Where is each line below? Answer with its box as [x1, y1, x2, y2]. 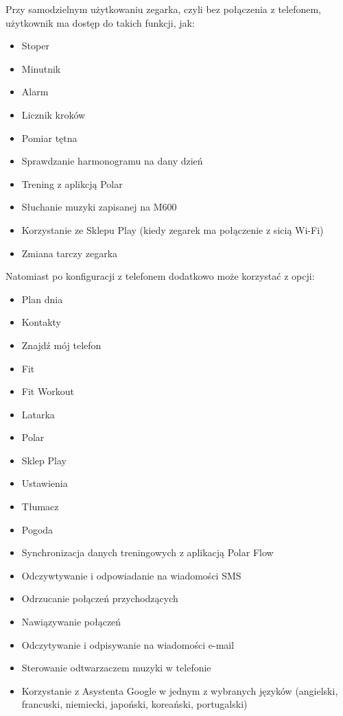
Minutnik [21, 61, 61, 75]
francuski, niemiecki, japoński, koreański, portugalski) [21, 697, 248, 711]
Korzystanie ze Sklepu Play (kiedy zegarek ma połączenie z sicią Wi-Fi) [21, 222, 324, 237]
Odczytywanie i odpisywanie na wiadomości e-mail [21, 637, 235, 652]
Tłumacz [21, 499, 59, 514]
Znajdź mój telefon [21, 337, 102, 352]
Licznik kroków [21, 107, 86, 121]
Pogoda [21, 522, 54, 536]
